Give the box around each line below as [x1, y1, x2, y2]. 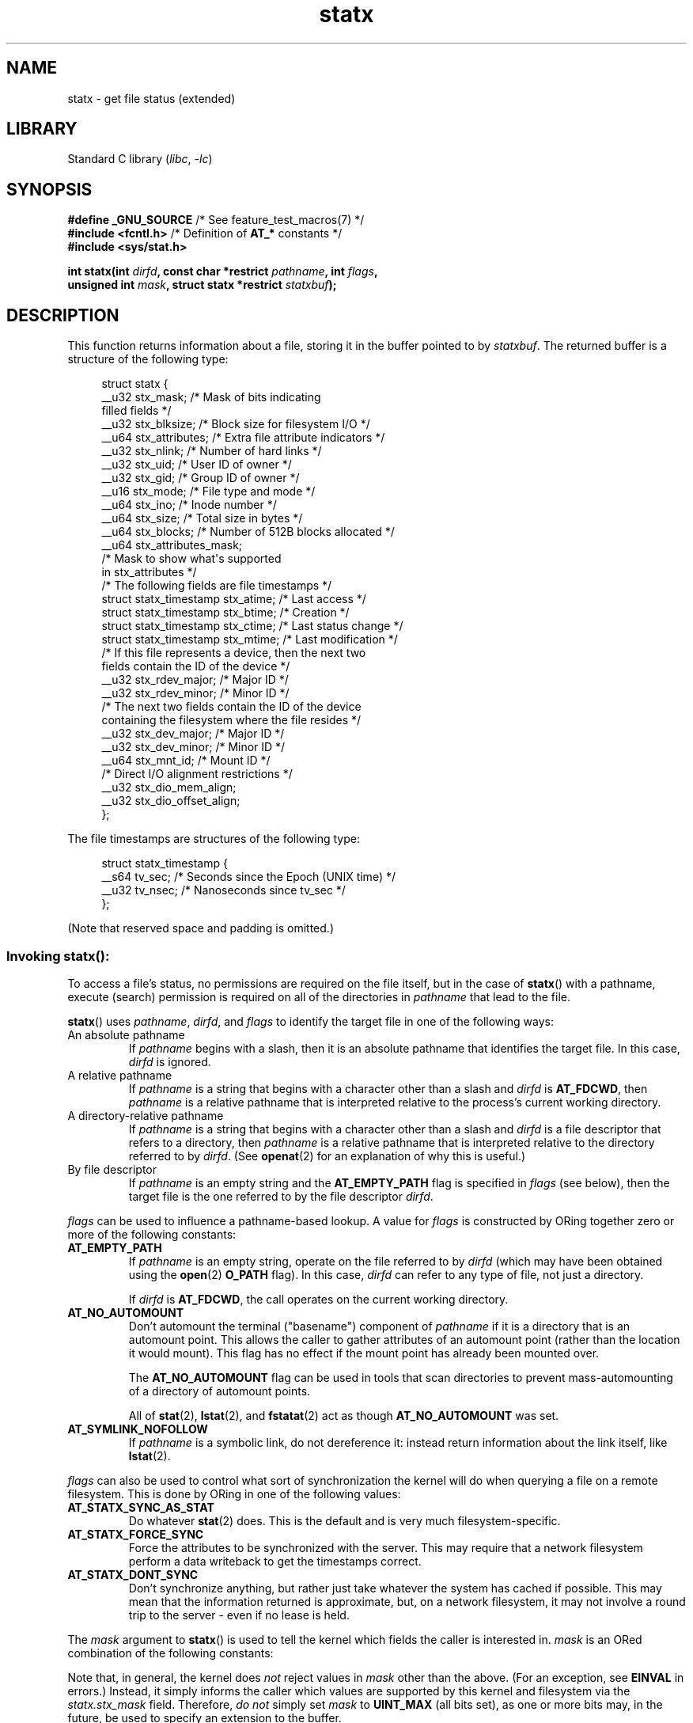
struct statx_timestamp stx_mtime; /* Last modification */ [101, 632, 398, 647]
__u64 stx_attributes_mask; [101, 538, 243, 552]
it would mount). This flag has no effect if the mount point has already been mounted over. [128, 1345, 600, 1360]
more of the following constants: [67, 1227, 237, 1241]
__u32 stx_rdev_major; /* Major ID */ [101, 673, 289, 687]
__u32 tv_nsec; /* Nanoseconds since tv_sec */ [101, 883, 346, 898]
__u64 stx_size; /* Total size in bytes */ [101, 511, 303, 526]
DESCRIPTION [6, 305, 119, 325]
